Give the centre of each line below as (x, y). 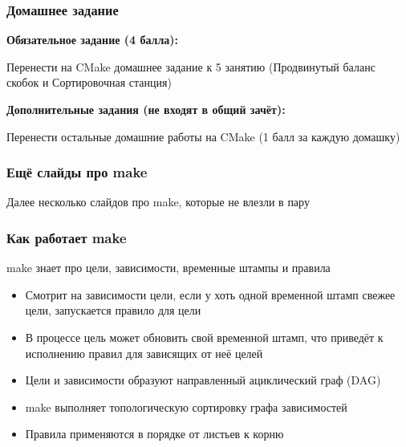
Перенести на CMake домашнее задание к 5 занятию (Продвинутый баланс (191, 66)
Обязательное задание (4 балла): (93, 40)
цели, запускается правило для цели (113, 310)
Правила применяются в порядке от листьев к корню (154, 434)
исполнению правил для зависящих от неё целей (144, 353)
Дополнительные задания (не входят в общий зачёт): (146, 109)
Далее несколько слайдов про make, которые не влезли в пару (158, 202)
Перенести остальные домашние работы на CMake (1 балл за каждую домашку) (203, 136)
